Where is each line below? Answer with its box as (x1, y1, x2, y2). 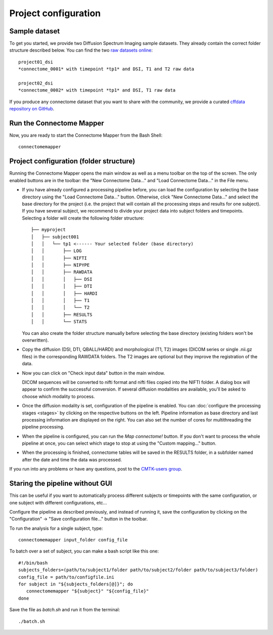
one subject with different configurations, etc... (9, 499, 107, 505)
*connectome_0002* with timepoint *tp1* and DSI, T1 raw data (18, 88, 176, 93)
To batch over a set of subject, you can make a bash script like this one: (9, 548, 159, 554)
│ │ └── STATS (31, 319, 87, 325)
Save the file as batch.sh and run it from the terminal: (9, 607, 120, 613)
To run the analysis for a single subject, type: (9, 525, 103, 531)
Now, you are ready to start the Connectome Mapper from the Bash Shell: (9, 132, 163, 139)
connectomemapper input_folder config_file (18, 537, 128, 543)
